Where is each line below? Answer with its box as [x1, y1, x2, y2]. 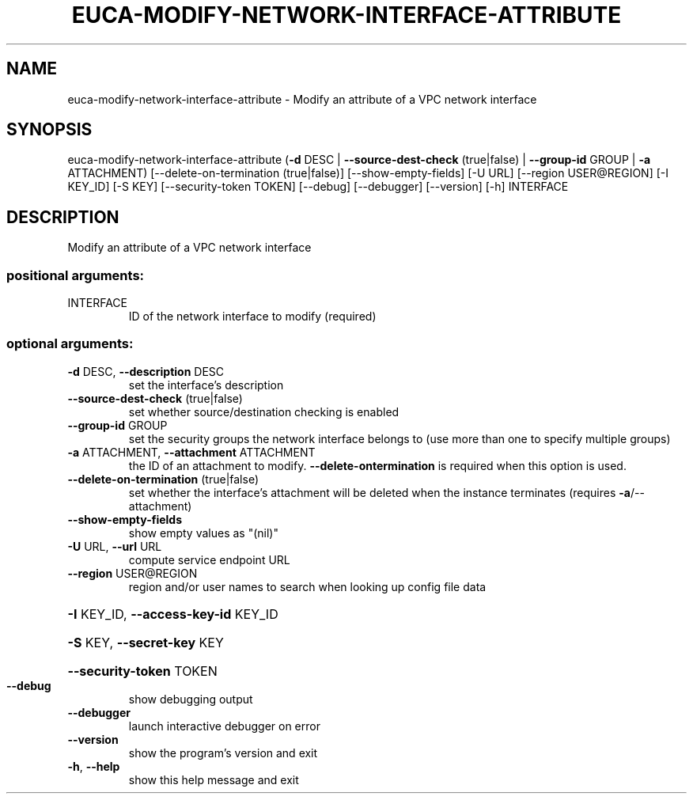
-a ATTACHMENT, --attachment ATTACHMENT [67, 445, 316, 459]
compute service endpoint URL [128, 552, 290, 567]
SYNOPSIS [6, 119, 93, 140]
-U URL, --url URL [67, 539, 162, 553]
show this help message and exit [128, 772, 299, 787]
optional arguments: [6, 336, 134, 352]
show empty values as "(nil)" [128, 525, 278, 540]
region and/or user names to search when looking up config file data [128, 579, 487, 593]
